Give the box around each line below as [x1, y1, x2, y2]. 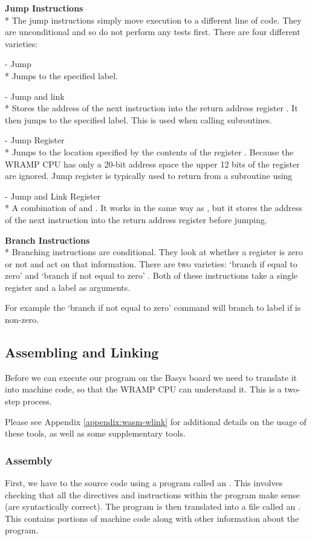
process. [22, 395, 52, 408]
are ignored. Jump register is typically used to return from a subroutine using [5, 169, 293, 182]
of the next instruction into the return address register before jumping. [5, 213, 267, 226]
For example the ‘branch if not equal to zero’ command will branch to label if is [5, 301, 301, 314]
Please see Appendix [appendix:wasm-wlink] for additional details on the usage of [5, 415, 307, 428]
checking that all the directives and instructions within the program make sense [5, 488, 300, 501]
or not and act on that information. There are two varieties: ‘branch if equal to [5, 257, 297, 270]
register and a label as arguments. [5, 281, 131, 293]
